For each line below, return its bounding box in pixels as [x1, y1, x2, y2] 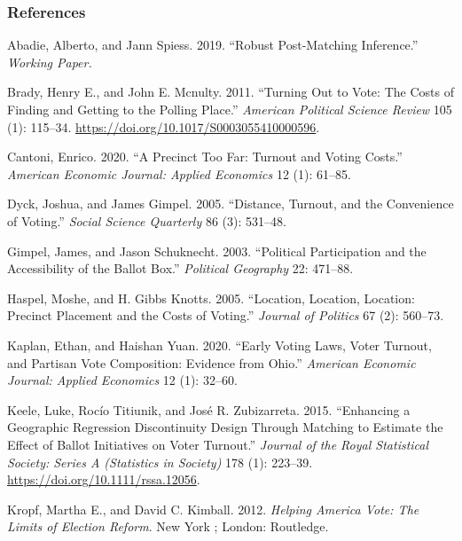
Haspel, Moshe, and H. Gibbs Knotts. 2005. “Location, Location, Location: [7, 288, 415, 307]
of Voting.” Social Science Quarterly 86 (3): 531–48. [7, 211, 286, 230]
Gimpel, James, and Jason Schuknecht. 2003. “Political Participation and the [7, 241, 427, 260]
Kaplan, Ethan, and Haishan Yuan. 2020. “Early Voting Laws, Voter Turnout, [7, 335, 432, 354]
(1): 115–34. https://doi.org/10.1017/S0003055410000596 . [7, 117, 320, 136]
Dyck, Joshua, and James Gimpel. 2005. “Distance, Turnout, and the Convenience [7, 194, 454, 213]
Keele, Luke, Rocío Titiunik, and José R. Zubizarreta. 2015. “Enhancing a [7, 400, 411, 419]
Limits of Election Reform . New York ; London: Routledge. [7, 517, 329, 536]
